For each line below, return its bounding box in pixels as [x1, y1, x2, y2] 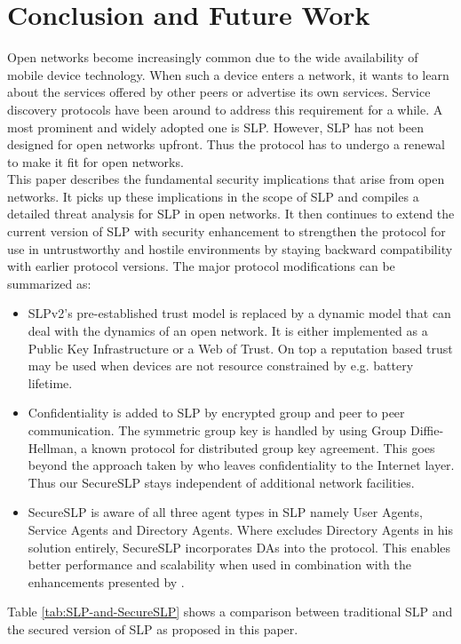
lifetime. [28, 373, 73, 392]
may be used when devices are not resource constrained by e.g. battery [28, 356, 414, 375]
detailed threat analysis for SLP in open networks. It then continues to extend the [7, 204, 455, 223]
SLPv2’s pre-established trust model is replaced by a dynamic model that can [28, 304, 451, 322]
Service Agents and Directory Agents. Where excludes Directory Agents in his [28, 520, 453, 538]
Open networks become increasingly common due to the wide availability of [7, 48, 418, 67]
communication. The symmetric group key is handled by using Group [28, 421, 407, 439]
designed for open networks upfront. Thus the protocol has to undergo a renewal [7, 135, 445, 154]
